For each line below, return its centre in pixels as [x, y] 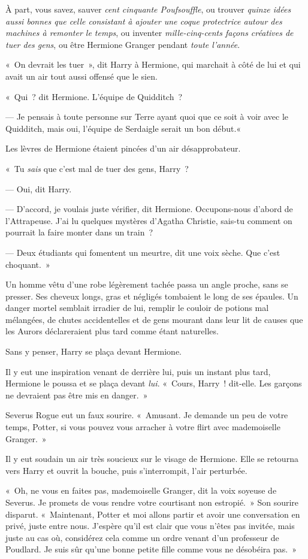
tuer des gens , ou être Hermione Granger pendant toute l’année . [123, 44]
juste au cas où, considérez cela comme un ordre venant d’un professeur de [142, 537]
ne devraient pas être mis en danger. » [77, 395]
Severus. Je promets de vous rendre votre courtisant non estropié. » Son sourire [152, 502]
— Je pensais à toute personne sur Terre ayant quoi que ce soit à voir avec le [147, 117]
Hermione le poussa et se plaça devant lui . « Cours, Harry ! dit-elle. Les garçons [154, 383]
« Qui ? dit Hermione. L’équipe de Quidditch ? [94, 96]
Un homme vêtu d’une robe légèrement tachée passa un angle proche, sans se [147, 284]
